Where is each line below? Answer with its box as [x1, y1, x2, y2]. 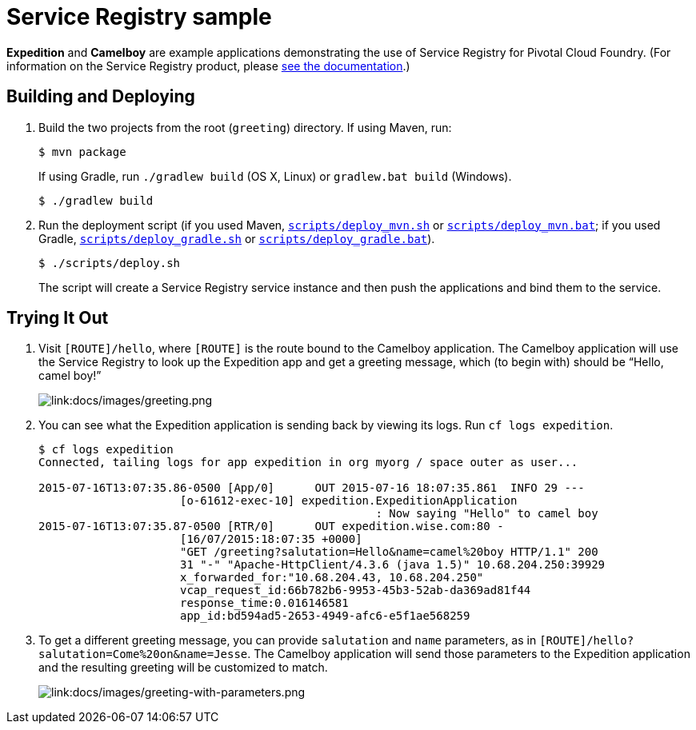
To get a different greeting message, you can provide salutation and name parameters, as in [38, 633, 537, 648]
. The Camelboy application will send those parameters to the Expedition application [247, 647, 690, 661]
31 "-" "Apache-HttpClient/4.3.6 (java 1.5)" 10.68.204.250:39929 [180, 558, 606, 572]
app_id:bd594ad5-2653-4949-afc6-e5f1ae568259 [180, 609, 470, 623]
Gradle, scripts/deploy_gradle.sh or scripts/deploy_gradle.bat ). [38, 231, 435, 245]
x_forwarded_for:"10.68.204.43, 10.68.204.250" [180, 571, 484, 584]
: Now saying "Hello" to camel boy [375, 507, 598, 521]
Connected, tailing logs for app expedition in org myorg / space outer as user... [38, 456, 578, 469]
